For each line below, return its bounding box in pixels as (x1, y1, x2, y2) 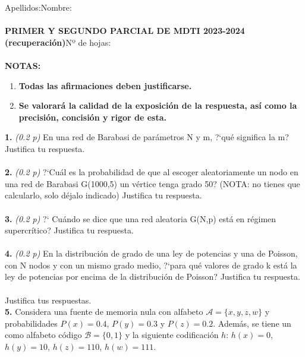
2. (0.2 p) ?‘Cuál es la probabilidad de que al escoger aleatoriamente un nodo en (5, 166, 298, 178)
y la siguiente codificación (125, 328, 219, 341)
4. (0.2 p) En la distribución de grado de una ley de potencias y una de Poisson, (5, 247, 298, 260)
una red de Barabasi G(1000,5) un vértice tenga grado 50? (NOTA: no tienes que (5, 177, 300, 189)
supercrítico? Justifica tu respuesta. (5, 224, 134, 236)
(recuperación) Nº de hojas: (5, 36, 111, 48)
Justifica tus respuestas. (5, 293, 92, 306)
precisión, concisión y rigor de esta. (18, 110, 167, 123)
